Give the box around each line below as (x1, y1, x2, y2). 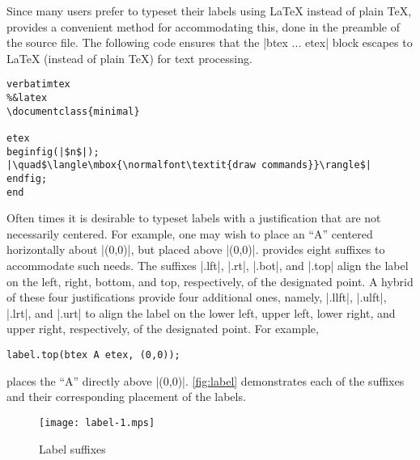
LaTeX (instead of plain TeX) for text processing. (6, 49, 252, 66)
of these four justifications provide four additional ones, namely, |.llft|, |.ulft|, (6, 289, 387, 306)
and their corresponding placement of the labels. (6, 388, 246, 405)
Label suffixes (39, 440, 106, 457)
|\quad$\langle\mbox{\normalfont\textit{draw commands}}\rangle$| (6, 159, 372, 171)
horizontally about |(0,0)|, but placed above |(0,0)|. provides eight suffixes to (6, 241, 385, 258)
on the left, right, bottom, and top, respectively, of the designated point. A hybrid (6, 272, 414, 289)
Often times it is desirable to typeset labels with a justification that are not (6, 209, 381, 226)
